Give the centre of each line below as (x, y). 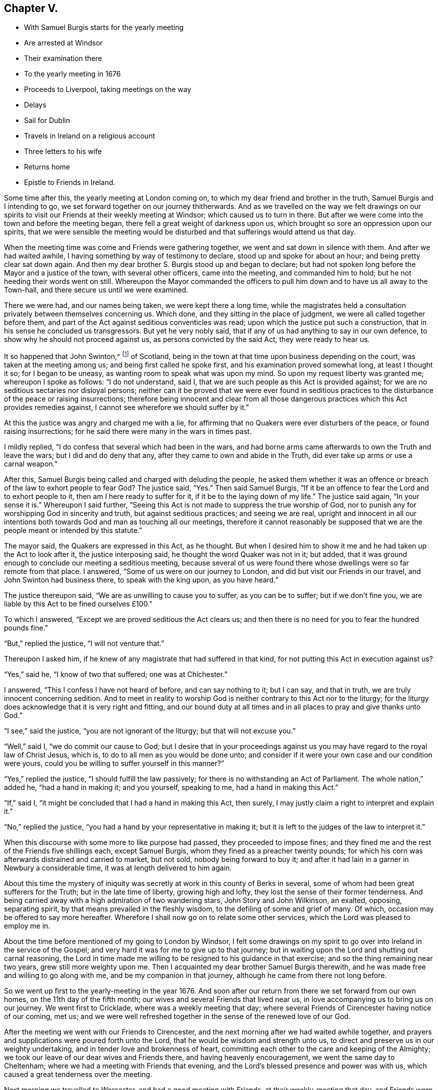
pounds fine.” (26, 628)
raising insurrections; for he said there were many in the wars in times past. (128, 431)
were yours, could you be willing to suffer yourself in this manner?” (114, 763)
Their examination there (63, 58)
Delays (35, 105)
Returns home (47, 167)
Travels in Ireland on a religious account (89, 136)
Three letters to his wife (63, 151)
